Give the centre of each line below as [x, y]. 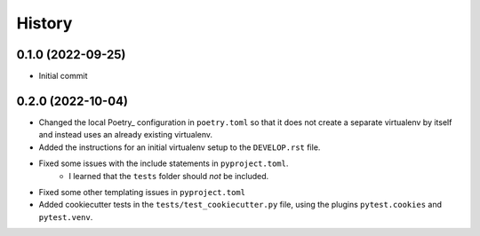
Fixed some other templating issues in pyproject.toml [142, 192]
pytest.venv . [66, 216]
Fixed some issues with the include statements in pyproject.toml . [164, 163]
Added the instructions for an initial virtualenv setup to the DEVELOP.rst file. [180, 147]
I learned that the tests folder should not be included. [169, 176]
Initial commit [63, 76]
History [44, 23]
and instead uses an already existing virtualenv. [126, 135]
